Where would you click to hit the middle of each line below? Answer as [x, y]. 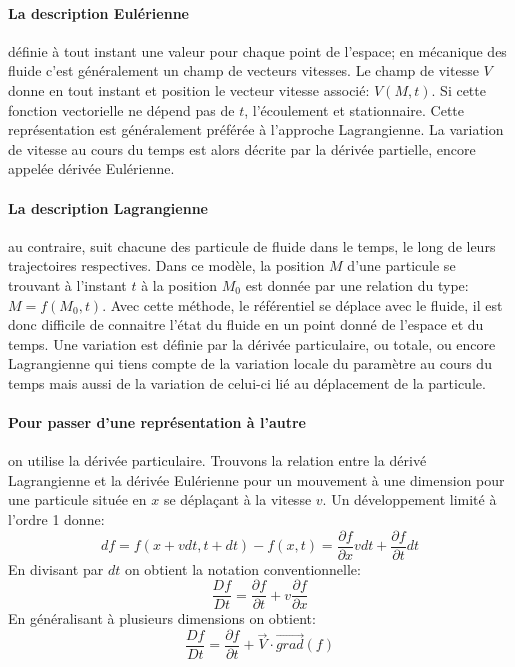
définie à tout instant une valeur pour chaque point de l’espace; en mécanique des [257, 50]
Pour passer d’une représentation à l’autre [157, 422]
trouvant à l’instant [67, 284]
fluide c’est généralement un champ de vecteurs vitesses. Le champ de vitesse [243, 70]
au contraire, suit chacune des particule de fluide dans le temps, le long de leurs [252, 245]
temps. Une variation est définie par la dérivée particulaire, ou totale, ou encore [252, 343]
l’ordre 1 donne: [56, 519]
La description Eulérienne [98, 12]
